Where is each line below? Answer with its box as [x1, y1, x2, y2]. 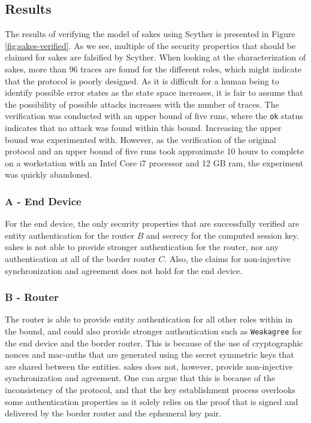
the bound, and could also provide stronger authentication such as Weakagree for [5, 324, 302, 337]
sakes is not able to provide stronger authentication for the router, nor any [5, 241, 279, 253]
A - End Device [5, 193, 81, 208]
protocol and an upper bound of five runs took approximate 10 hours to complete [5, 145, 304, 157]
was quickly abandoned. [5, 168, 92, 181]
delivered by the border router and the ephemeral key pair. [5, 407, 222, 419]
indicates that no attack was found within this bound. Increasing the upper [5, 121, 282, 134]
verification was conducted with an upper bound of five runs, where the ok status [5, 109, 303, 122]
